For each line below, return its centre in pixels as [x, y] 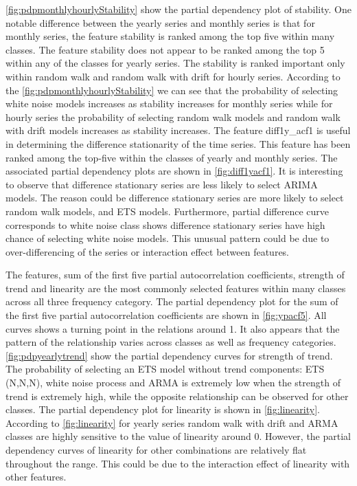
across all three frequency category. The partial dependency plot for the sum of [172, 301]
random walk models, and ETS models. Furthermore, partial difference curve [168, 211]
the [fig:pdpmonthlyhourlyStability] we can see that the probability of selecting [172, 90]
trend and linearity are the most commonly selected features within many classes [176, 288]
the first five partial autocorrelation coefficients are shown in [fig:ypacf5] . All [166, 315]
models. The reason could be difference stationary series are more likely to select [175, 198]
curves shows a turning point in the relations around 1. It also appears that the [173, 328]
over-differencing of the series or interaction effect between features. [148, 251]
